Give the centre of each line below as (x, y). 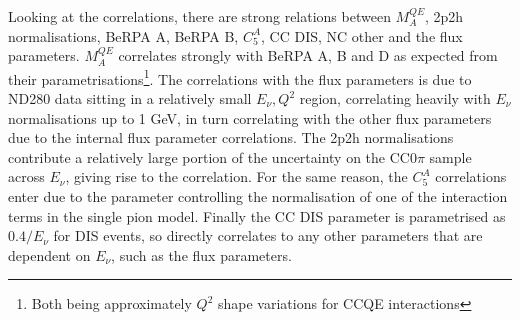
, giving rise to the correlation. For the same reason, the (236, 176)
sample (450, 156)
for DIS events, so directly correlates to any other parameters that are (268, 235)
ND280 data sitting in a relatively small (130, 98)
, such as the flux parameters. (201, 254)
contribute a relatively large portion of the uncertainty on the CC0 (212, 156)
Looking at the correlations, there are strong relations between (199, 16)
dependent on (49, 254)
